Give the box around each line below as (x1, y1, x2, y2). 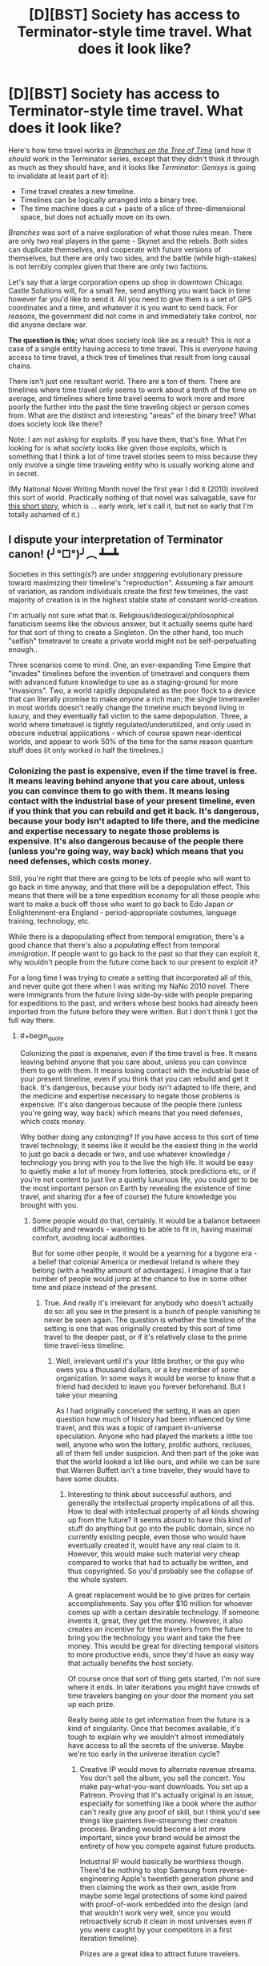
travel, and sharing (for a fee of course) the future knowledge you (19, 1191, 237, 1201)
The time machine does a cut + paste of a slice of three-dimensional (19, 203, 246, 213)
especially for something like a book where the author (79, 1798, 258, 1808)
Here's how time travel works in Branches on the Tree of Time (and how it (8, 145, 251, 155)
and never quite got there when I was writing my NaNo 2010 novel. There (8, 981, 250, 991)
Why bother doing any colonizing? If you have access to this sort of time (19, 1132, 259, 1142)
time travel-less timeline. (43, 1341, 126, 1350)
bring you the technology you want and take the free (67, 1632, 242, 1642)
